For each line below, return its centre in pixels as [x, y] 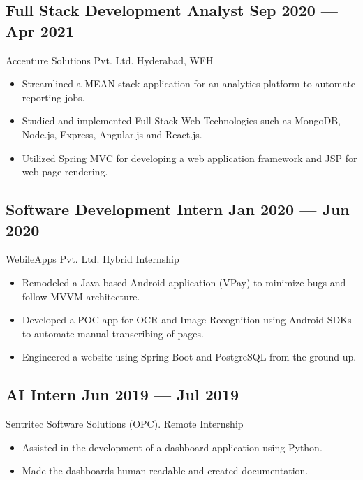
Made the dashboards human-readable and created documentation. [165, 471]
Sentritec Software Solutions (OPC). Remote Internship [125, 424]
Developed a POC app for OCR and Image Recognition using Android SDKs [187, 320]
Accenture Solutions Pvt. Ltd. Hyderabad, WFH [110, 60]
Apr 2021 [40, 30]
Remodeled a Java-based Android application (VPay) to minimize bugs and [184, 282]
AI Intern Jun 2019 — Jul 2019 [123, 394]
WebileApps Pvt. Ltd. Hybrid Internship [92, 259]
